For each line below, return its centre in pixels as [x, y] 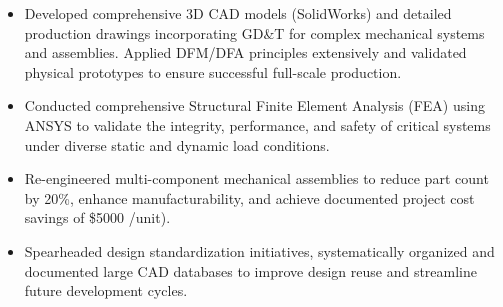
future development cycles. [106, 290]
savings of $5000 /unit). [97, 217]
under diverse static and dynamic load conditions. [177, 144]
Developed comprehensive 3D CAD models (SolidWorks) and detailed [238, 13]
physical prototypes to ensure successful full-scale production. [213, 71]
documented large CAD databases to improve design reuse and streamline [250, 270]
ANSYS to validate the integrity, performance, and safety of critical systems [257, 124]
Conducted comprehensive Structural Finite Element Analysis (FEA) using [254, 105]
